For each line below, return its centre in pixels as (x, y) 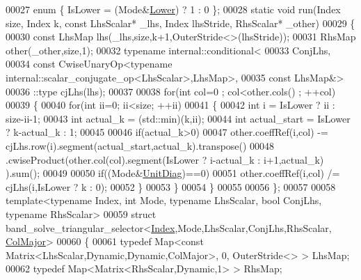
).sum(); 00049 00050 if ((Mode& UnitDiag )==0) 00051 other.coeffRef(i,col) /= (173, 173)
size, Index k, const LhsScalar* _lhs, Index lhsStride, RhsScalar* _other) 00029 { (180, 23)
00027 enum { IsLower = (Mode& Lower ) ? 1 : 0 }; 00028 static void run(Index (173, 9)
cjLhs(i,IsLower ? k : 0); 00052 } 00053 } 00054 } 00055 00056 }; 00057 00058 (171, 186)
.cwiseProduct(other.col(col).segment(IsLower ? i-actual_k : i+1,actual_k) (165, 159)
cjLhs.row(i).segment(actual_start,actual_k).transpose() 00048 (140, 145)
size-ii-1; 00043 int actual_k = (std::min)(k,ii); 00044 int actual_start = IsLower (178, 118)
